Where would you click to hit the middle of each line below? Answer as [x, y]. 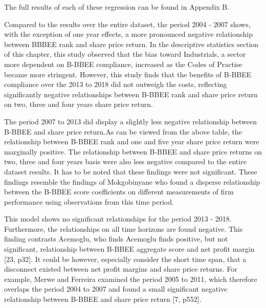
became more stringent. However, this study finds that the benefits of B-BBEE [128, 74]
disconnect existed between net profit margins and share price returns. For [121, 269]
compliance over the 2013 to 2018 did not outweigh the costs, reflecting [116, 84]
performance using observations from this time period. [89, 201]
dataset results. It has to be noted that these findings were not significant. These [131, 171]
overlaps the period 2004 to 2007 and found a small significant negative [116, 289]
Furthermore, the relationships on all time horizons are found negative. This [124, 228]
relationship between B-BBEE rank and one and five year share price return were [132, 141]
